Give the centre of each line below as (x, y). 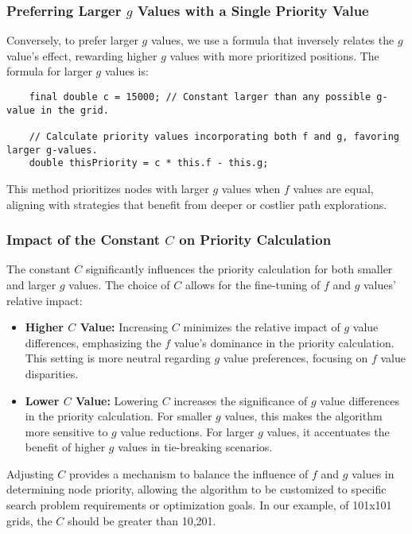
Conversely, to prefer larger (72, 40)
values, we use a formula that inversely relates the (272, 40)
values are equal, (333, 188)
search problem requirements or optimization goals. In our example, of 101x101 (199, 505)
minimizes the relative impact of (262, 327)
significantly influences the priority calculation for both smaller (239, 269)
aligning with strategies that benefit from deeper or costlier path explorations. (197, 204)
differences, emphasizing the (93, 342)
